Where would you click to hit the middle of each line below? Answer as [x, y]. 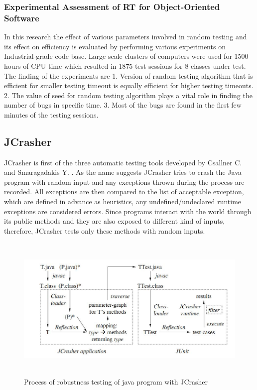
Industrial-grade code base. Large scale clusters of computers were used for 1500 [126, 56]
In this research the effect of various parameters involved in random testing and [126, 37]
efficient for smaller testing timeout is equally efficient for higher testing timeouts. [129, 85]
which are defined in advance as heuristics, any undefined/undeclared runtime [123, 201]
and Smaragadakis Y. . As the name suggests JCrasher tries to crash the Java [123, 172]
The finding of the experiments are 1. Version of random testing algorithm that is [128, 75]
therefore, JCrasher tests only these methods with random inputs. [105, 230]
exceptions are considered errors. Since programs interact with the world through [128, 211]
